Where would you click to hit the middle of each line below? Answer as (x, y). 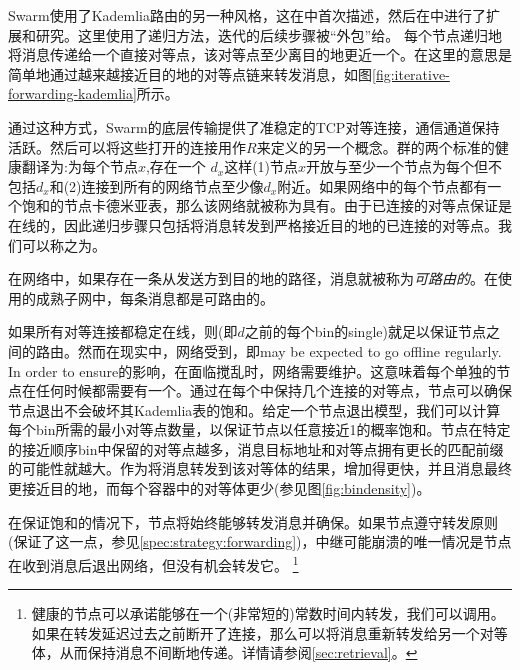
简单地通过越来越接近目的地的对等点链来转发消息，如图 (190, 73)
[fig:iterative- (411, 73)
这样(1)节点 (261, 166)
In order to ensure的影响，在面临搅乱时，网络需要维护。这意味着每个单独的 (252, 370)
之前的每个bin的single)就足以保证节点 (365, 331)
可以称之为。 (63, 244)
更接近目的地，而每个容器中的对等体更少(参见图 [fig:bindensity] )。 (219, 488)
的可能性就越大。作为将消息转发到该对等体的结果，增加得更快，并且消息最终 (260, 468)
